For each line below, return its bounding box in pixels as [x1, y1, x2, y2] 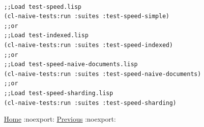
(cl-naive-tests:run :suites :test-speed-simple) [4, 13, 170, 20]
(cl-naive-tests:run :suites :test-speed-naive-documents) [4, 70, 201, 77]
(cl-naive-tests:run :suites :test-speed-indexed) [4, 41, 173, 49]
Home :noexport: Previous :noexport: [4, 114, 116, 124]
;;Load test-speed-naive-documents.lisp [4, 61, 138, 68]
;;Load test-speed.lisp [4, 3, 82, 10]
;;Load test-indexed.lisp [4, 32, 88, 39]
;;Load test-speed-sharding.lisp [4, 89, 113, 97]
